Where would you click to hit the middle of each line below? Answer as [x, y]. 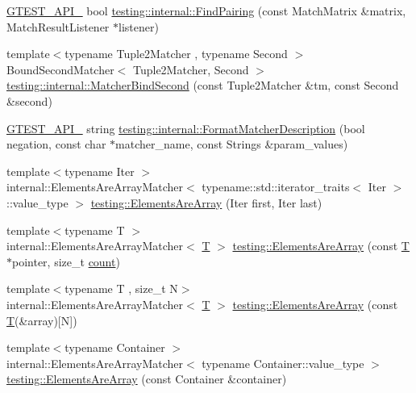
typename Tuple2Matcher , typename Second [176, 54]
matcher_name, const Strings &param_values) [232, 144]
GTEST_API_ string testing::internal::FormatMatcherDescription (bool [186, 128]
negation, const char [56, 144]
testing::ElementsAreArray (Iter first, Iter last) [206, 202]
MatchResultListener [58, 26]
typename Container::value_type [283, 363]
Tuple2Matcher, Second [191, 69]
